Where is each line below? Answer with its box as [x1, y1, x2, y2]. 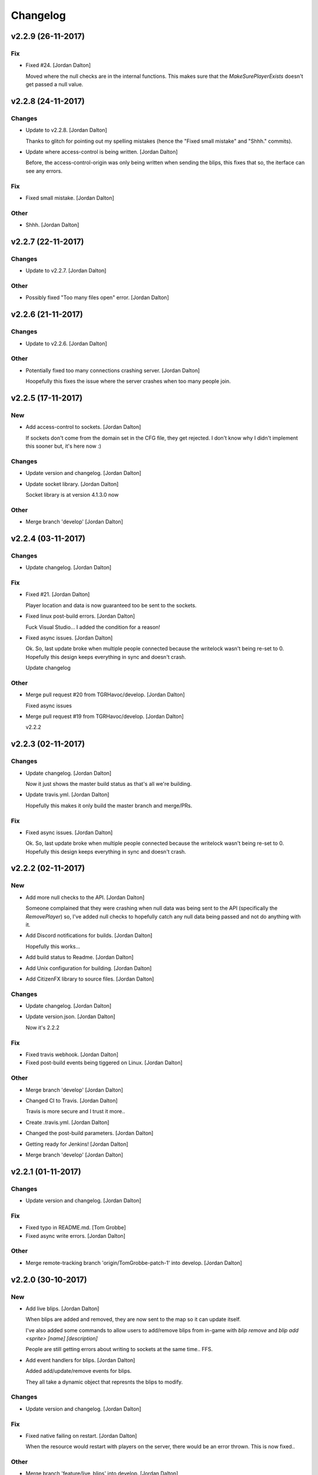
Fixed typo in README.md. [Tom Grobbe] [25, 1224, 126, 1231]
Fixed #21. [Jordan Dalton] [25, 591, 90, 598]
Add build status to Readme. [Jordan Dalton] [25, 953, 134, 961]
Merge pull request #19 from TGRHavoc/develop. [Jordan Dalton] [25, 713, 184, 720]
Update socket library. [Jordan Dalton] [25, 480, 119, 487]
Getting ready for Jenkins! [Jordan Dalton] [25, 1140, 129, 1148]
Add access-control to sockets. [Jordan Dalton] [25, 424, 141, 431]
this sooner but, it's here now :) [25, 442, 101, 450]
